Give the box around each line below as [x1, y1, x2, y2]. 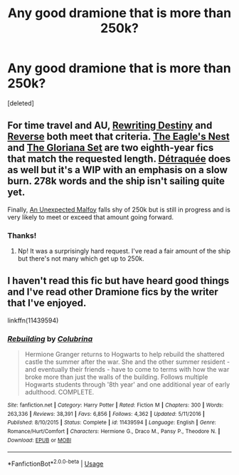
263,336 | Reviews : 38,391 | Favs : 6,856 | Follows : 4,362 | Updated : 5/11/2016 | [7, 410, 205, 417]
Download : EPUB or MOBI [7, 437, 72, 444]
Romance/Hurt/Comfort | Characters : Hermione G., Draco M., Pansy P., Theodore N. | [7, 428, 221, 435]
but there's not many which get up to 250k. [17, 254, 144, 263]
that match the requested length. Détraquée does [7, 153, 231, 165]
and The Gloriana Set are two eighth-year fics [7, 142, 214, 154]
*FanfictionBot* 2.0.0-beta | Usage [7, 458, 104, 468]
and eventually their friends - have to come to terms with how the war [24, 365, 230, 374]
